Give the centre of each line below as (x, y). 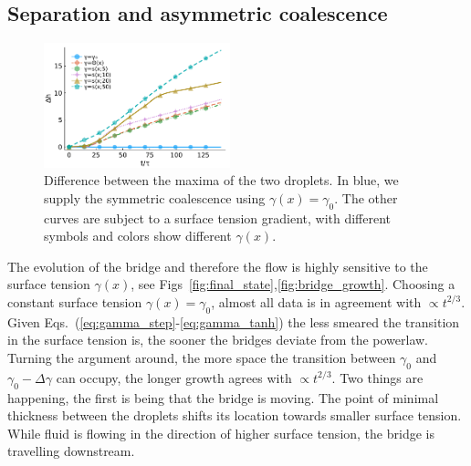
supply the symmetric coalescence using (155, 197)
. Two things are (377, 377)
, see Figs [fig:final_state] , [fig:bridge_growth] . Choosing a (293, 284)
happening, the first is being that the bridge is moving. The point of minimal (223, 397)
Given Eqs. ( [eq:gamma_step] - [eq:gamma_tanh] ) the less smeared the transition (234, 321)
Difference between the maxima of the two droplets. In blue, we (221, 180)
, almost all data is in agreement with (316, 301)
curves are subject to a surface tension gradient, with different (218, 217)
